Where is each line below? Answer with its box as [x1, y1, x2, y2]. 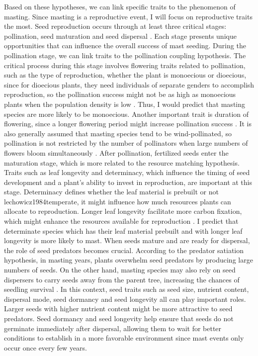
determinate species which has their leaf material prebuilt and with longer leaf [4, 225, 243, 236]
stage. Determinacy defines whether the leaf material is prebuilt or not [4, 186, 219, 197]
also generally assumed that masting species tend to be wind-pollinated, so [4, 128, 232, 138]
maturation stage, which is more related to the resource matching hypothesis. [4, 157, 240, 168]
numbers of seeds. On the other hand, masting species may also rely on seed [4, 265, 236, 275]
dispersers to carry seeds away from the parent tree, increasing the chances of [4, 274, 240, 284]
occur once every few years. [4, 342, 87, 353]
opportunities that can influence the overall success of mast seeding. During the [4, 40, 246, 51]
